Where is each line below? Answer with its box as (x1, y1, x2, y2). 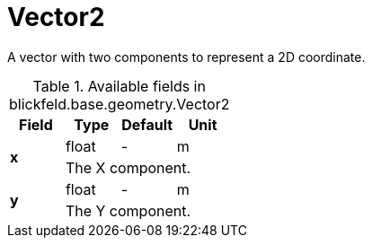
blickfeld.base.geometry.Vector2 (9, 94, 230, 113)
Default (121, 115, 173, 134)
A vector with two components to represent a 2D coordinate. (7, 48, 366, 65)
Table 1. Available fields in (32, 76, 206, 95)
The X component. (65, 158, 191, 177)
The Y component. (65, 201, 191, 220)
